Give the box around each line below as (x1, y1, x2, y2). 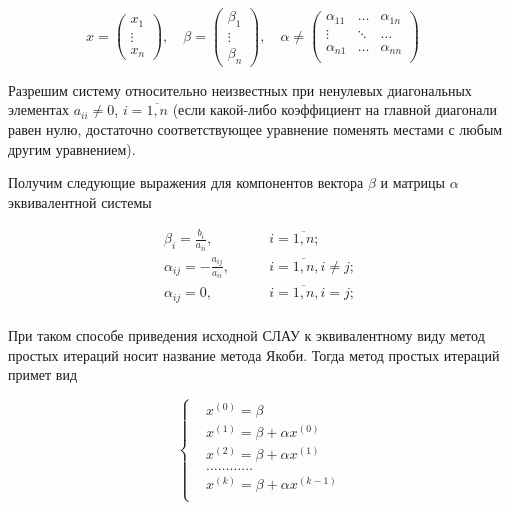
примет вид (8, 364, 78, 385)
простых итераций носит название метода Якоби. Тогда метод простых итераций (8, 344, 500, 365)
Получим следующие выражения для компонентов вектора (8, 172, 364, 193)
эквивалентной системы (8, 191, 152, 212)
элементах (8, 99, 70, 120)
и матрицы (380, 172, 445, 193)
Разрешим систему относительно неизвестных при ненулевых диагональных (8, 79, 472, 100)
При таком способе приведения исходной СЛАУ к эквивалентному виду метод (8, 324, 485, 345)
